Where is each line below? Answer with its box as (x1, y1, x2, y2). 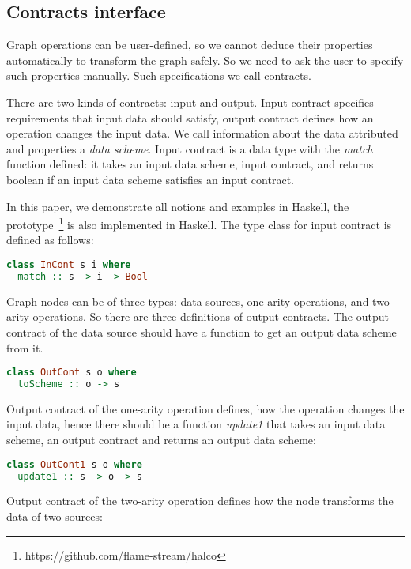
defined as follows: (6, 232, 94, 248)
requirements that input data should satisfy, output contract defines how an (6, 109, 374, 126)
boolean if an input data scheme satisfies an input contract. (6, 171, 294, 187)
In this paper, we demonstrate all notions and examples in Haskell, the (6, 198, 349, 214)
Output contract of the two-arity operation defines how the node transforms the (6, 492, 394, 509)
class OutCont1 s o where (6, 458, 142, 470)
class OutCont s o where (6, 367, 137, 379)
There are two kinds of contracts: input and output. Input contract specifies (6, 93, 374, 110)
